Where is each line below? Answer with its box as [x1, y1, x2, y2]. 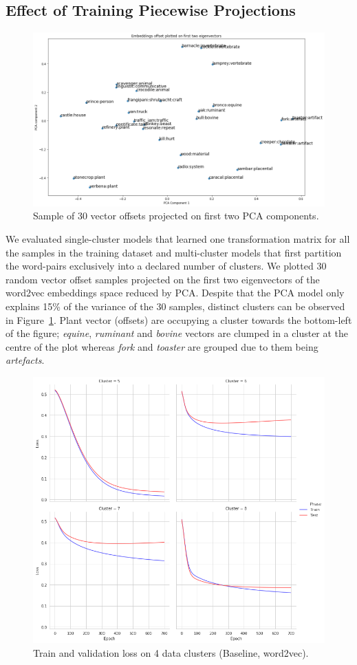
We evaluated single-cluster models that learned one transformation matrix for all [6, 231, 350, 246]
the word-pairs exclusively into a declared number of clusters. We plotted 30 [6, 259, 327, 273]
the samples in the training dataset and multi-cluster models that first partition [6, 245, 342, 259]
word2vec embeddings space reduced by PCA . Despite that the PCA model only [6, 285, 345, 300]
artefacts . [6, 353, 45, 367]
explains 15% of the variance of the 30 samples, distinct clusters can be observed [6, 298, 345, 313]
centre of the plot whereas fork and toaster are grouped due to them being [6, 339, 318, 353]
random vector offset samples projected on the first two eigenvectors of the [6, 272, 320, 286]
